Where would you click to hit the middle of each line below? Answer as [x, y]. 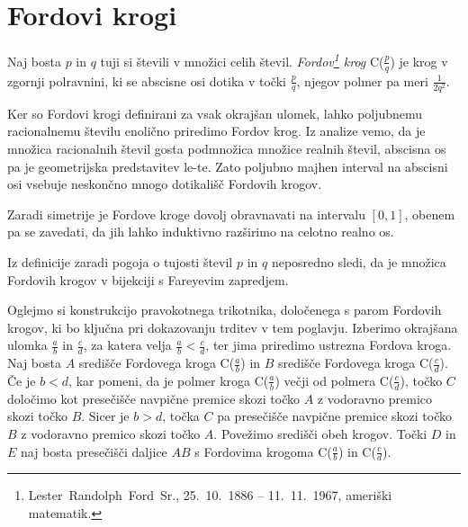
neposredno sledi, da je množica [359, 261]
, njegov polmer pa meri [362, 80]
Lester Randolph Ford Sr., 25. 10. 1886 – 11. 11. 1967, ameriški [210, 495]
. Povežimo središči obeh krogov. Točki [320, 433]
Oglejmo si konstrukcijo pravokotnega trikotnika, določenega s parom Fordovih [225, 310]
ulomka [27, 345]
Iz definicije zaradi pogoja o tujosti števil [120, 261]
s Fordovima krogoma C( [263, 451]
